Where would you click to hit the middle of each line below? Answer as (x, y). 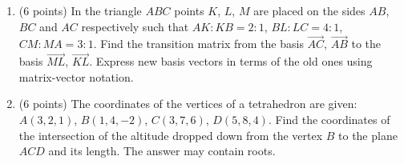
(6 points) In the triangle (80, 10)
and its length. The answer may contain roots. (162, 151)
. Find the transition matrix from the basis (198, 44)
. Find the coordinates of (329, 119)
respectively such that (135, 26)
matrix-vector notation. (76, 76)
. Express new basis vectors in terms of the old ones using (231, 61)
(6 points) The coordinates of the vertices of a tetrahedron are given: (188, 104)
